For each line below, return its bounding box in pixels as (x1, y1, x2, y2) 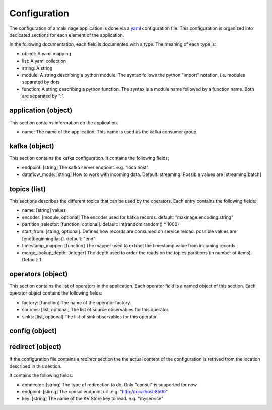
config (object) (9, 327, 57, 335)
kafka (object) (9, 142, 55, 151)
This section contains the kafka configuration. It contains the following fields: (9, 155, 169, 161)
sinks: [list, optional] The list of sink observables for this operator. (22, 313, 158, 320)
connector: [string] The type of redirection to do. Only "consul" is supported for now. (22, 381, 198, 388)
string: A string (22, 65, 53, 71)
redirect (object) (9, 343, 62, 352)
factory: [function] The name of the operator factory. (22, 299, 131, 305)
